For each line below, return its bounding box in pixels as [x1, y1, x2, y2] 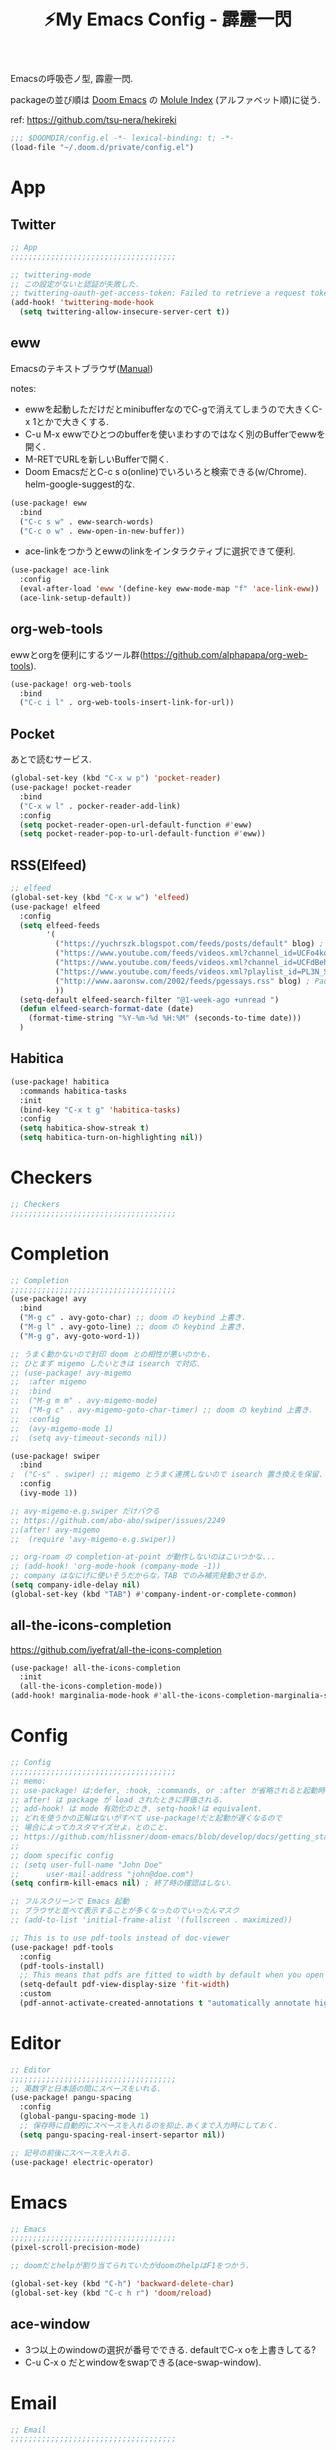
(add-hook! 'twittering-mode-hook [10, 298, 155, 308]
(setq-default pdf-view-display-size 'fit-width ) [19, 1980, 230, 1990]
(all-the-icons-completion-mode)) [19, 1681, 163, 1692]
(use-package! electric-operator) [10, 2157, 155, 2167]
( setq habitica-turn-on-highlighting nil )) [19, 1133, 203, 1143]
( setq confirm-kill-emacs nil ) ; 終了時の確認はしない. [10, 1878, 233, 1889]
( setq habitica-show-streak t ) [19, 1123, 150, 1134]
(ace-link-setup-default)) [19, 593, 132, 603]
